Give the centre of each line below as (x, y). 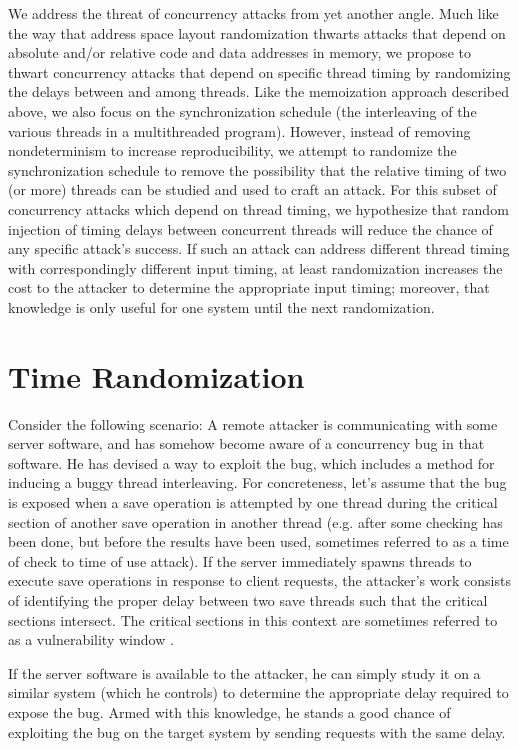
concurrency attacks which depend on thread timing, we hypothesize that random (258, 208)
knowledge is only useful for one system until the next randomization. (221, 306)
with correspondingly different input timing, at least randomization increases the (255, 267)
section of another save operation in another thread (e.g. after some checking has (255, 521)
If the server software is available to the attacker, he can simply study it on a (244, 672)
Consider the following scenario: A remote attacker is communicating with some (253, 423)
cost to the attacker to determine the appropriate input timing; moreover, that (249, 287)
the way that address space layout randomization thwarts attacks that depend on (257, 32)
